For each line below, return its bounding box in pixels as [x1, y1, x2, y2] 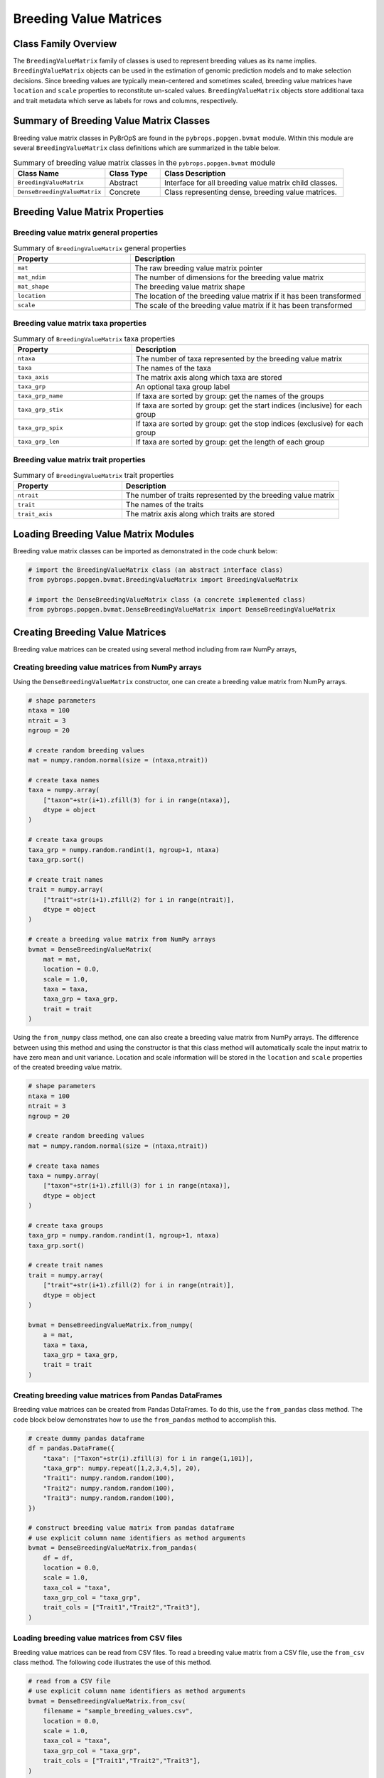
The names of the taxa [135, 363, 211, 373]
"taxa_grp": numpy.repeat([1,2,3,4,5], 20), [43, 1464, 201, 1472]
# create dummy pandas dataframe [28, 1434, 145, 1442]
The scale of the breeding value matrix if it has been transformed [134, 300, 353, 310]
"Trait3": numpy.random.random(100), [43, 1494, 175, 1502]
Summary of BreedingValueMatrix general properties [13, 243, 186, 252]
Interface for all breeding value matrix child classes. [164, 178, 338, 188]
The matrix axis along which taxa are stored [135, 372, 282, 382]
